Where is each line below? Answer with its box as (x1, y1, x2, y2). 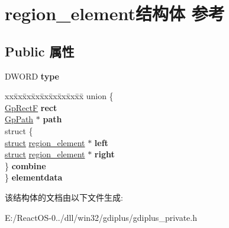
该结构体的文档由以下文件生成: (5, 191, 123, 203)
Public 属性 (5, 42, 75, 60)
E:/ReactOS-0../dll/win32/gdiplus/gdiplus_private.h (5, 211, 197, 223)
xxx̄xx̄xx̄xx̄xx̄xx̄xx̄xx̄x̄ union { (5, 90, 114, 102)
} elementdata (5, 171, 63, 183)
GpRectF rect (5, 101, 57, 113)
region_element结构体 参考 (5, 1, 225, 26)
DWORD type (5, 69, 59, 82)
